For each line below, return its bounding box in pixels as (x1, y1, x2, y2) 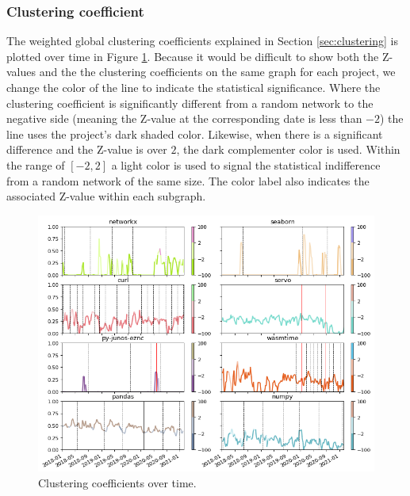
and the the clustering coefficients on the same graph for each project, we (39, 63, 396, 80)
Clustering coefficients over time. (38, 474, 197, 490)
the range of (6, 156, 65, 173)
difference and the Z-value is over (6, 141, 167, 158)
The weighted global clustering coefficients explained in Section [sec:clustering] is (6, 32, 398, 49)
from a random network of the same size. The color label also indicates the (6, 172, 370, 189)
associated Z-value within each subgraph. (6, 188, 206, 204)
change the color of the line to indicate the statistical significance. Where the (6, 79, 381, 95)
